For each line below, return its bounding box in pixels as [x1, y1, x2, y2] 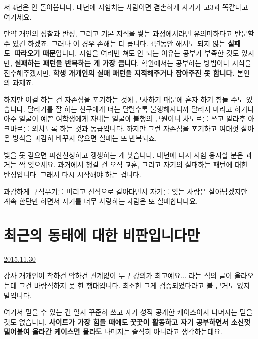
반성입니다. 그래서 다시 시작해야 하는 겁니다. [4, 169, 141, 179]
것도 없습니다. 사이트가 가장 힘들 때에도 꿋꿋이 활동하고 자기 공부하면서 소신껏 [4, 316, 251, 327]
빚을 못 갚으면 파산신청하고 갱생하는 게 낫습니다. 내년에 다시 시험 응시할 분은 [4, 149, 244, 160]
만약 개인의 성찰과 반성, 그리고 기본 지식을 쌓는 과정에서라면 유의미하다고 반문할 [4, 28, 254, 39]
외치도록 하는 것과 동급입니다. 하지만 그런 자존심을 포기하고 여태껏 [32, 123, 239, 133]
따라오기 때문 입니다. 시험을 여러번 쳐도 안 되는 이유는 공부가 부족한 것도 [14, 48, 239, 58]
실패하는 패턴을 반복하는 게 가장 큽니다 [14, 57, 137, 68]
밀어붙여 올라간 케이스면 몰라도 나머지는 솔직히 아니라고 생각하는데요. [4, 326, 222, 337]
